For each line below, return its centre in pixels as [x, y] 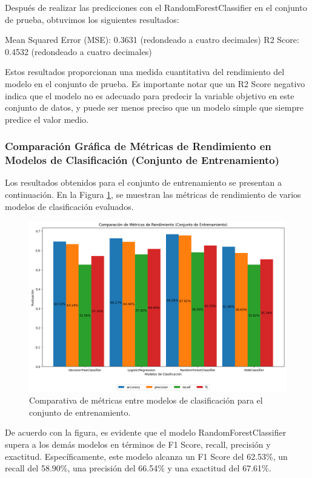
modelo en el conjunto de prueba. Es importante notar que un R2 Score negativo [155, 83]
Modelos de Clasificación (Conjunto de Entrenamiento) [142, 160]
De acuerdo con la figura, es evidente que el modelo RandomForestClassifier [146, 432]
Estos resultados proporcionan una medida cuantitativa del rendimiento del [145, 72]
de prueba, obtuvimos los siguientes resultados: [92, 19]
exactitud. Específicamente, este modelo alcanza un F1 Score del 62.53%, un [146, 456]
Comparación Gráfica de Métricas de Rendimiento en [138, 146]
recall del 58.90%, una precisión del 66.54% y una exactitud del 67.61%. [138, 468]
